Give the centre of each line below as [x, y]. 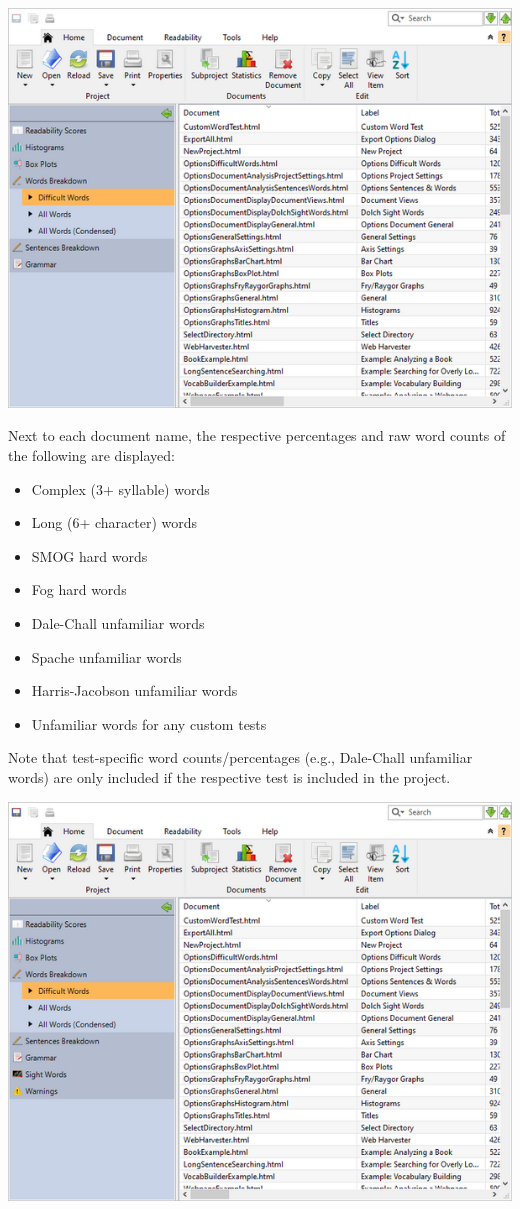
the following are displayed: [91, 455]
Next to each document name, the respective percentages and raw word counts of [257, 435]
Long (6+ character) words [114, 522]
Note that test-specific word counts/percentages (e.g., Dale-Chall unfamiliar [240, 757]
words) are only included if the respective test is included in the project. [229, 776]
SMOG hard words [89, 555]
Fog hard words [79, 589]
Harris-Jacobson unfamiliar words [134, 690]
